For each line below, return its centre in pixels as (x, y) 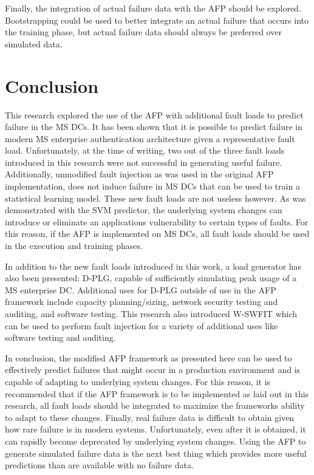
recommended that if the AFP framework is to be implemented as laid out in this (157, 393)
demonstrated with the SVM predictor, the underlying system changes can (144, 210)
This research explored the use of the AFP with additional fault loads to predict (154, 114)
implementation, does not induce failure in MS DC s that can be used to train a (152, 186)
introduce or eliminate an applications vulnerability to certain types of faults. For (157, 221)
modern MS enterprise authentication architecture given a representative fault (150, 138)
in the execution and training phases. (74, 246)
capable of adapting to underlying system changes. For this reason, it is (138, 381)
